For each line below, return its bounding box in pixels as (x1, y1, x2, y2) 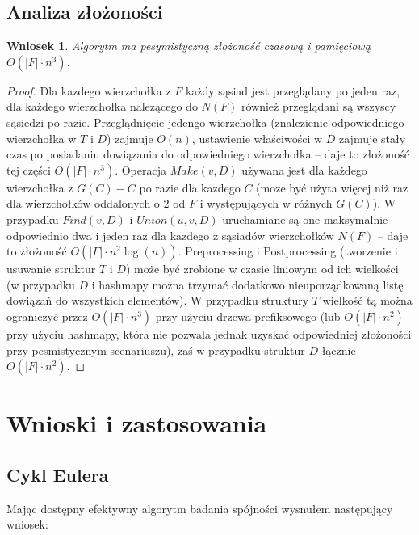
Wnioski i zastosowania (6, 407, 267, 440)
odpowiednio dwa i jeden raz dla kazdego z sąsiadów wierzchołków (6, 226, 334, 243)
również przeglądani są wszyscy (241, 98, 396, 115)
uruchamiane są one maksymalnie (222, 210, 388, 227)
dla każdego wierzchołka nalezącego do (6, 98, 198, 115)
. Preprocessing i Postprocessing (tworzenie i (178, 242, 398, 259)
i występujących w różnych (199, 195, 333, 212)
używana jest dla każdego (241, 161, 367, 178)
